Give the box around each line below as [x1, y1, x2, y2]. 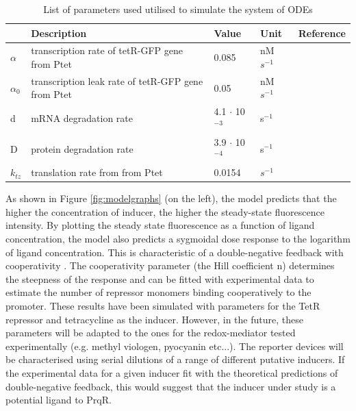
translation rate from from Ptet [31, 165, 163, 179]
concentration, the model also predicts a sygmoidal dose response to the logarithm [5, 232, 351, 246]
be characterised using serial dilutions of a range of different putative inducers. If [5, 352, 345, 366]
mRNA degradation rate [31, 111, 133, 125]
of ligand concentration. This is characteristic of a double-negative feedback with [5, 245, 344, 259]
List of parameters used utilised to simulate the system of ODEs [43, 2, 313, 16]
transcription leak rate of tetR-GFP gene [31, 73, 203, 88]
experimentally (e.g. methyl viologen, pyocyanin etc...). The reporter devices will [5, 338, 344, 353]
